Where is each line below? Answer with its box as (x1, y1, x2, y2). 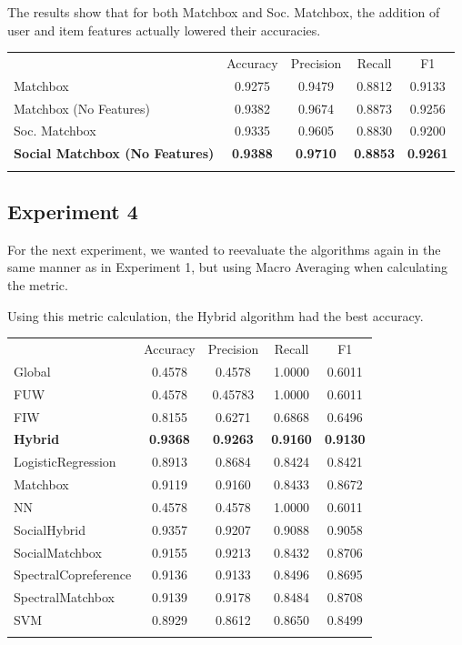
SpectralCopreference (14, 565, 132, 584)
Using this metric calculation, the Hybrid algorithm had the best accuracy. (7, 306, 424, 325)
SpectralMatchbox (14, 588, 115, 607)
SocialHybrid (14, 519, 86, 539)
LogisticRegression (14, 452, 116, 471)
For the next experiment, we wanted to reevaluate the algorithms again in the (7, 239, 441, 258)
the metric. (7, 276, 68, 295)
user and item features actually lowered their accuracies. (7, 20, 321, 39)
